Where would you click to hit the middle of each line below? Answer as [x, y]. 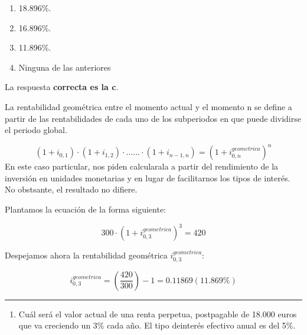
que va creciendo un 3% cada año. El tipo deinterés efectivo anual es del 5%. [157, 325]
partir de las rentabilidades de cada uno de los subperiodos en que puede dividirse [153, 118]
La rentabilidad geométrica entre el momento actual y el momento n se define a [148, 106]
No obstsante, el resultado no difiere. [71, 189]
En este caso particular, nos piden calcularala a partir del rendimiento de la [142, 166]
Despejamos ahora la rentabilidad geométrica [86, 255]
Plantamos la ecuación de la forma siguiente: [85, 209]
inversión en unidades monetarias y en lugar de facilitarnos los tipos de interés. [148, 178]
